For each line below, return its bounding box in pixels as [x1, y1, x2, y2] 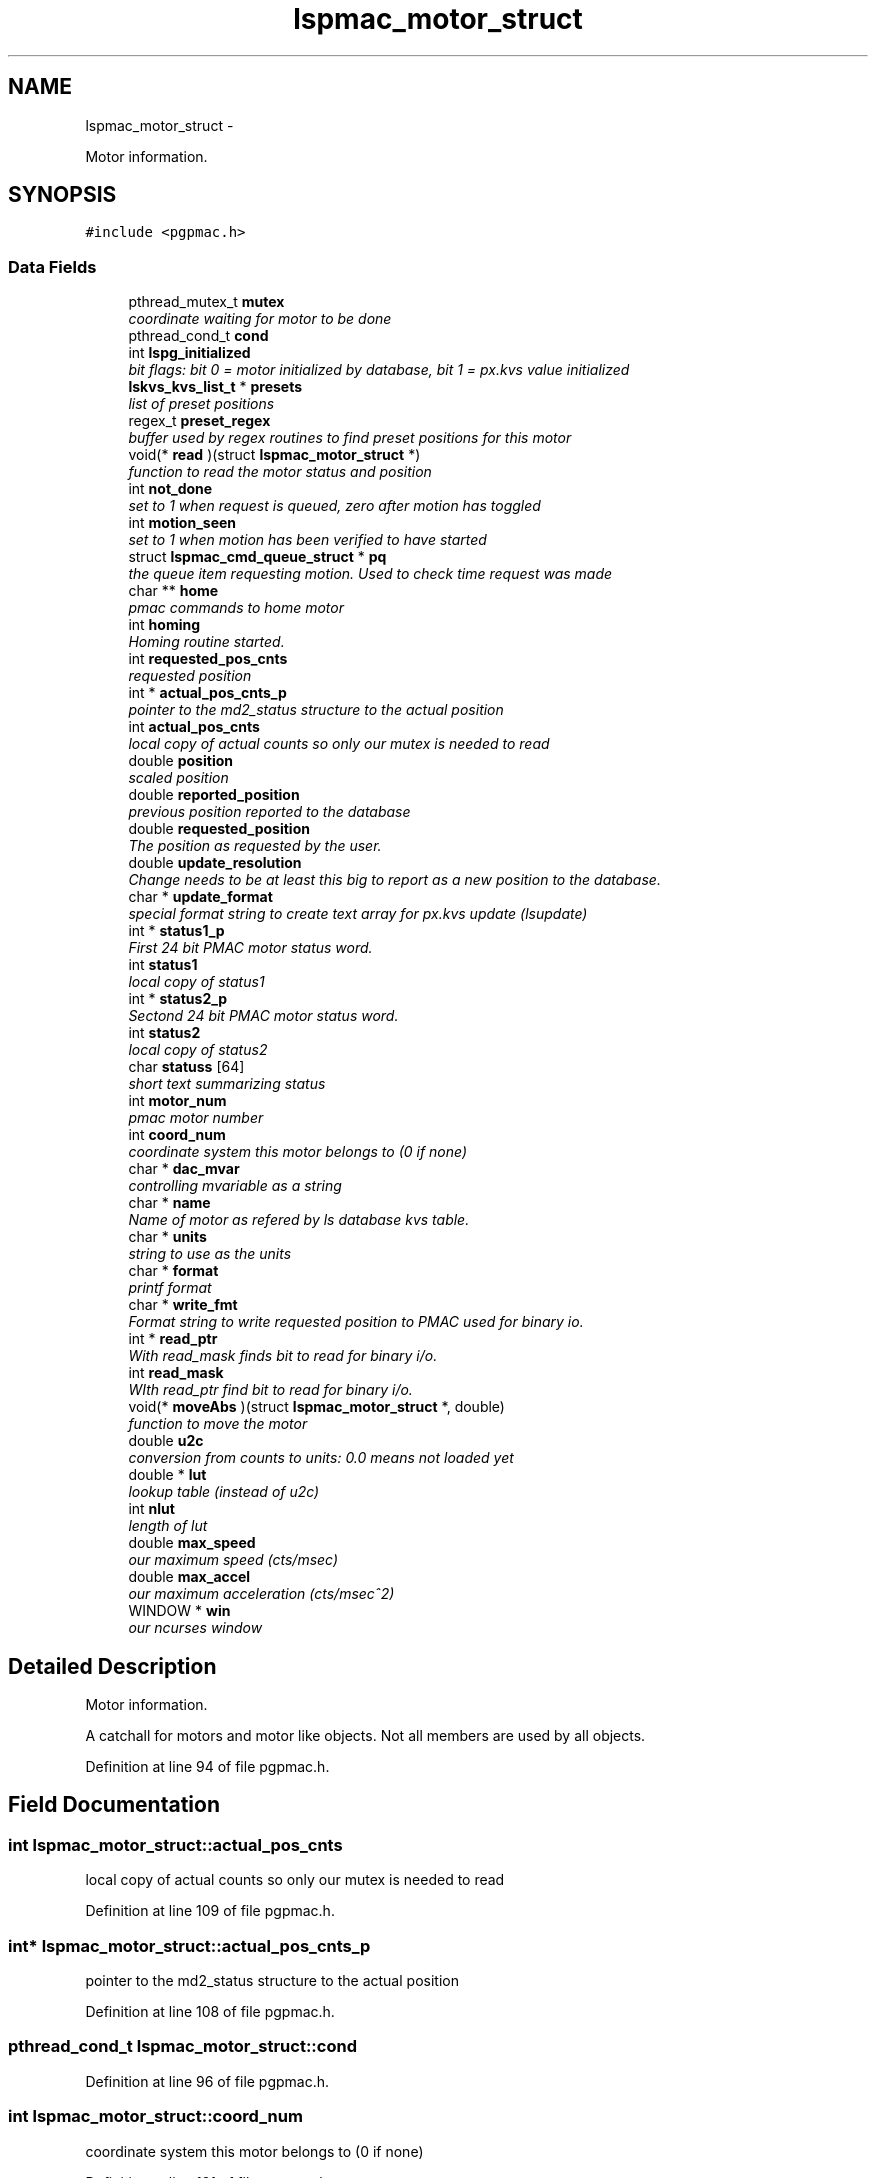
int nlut [128, 1500, 175, 1518]
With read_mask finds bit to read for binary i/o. [128, 1347, 438, 1365]
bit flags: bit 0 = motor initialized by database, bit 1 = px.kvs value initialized [128, 361, 630, 379]
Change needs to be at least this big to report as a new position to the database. [128, 871, 661, 889]
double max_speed [128, 1534, 256, 1552]
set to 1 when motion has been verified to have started [128, 531, 487, 549]
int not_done [128, 480, 213, 498]
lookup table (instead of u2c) [128, 1483, 320, 1501]
